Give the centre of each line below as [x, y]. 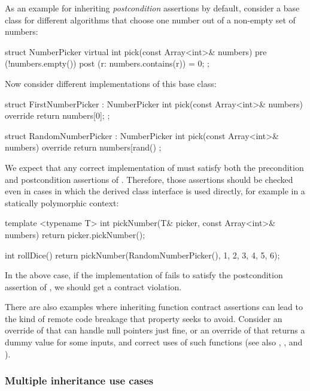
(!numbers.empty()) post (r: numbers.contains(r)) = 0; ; [107, 63]
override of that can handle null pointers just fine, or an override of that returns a [155, 330]
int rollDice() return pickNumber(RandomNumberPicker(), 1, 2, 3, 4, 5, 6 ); [142, 255]
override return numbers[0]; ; [57, 115]
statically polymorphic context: [62, 202]
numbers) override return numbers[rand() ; [83, 147]
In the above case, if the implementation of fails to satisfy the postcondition [144, 275]
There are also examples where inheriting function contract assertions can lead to [154, 307]
